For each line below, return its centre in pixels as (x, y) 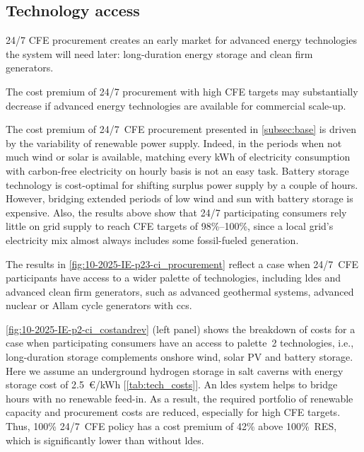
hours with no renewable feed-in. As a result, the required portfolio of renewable (180, 398)
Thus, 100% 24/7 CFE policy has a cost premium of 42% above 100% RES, (171, 426)
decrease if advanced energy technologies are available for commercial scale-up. (176, 105)
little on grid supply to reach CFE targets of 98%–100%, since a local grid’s (170, 226)
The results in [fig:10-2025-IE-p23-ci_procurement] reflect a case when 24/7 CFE (182, 263)
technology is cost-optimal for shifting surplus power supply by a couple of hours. (182, 184)
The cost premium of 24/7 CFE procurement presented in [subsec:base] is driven (181, 129)
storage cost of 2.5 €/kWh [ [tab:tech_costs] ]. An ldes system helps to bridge (172, 384)
